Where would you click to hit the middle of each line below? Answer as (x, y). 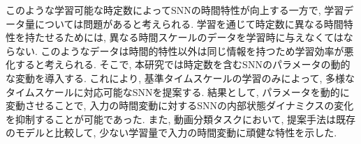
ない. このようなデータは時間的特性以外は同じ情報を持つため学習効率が (179, 50)
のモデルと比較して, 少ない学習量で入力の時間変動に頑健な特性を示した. (171, 133)
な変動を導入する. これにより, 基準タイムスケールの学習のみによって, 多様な (180, 78)
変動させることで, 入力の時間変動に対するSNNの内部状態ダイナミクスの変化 (180, 105)
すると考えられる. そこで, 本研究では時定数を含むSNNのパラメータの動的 (183, 64)
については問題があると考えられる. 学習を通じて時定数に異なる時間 (189, 23)
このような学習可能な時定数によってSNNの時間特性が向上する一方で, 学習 (175, 10)
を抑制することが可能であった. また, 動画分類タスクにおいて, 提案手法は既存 (181, 119)
